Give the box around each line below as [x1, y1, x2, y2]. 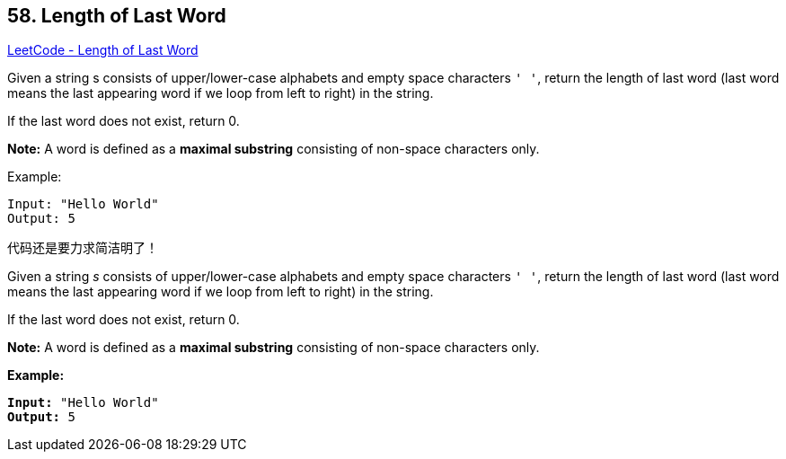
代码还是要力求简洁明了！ [7, 240, 158, 256]
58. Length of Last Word [7, 4, 226, 27]
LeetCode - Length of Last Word [7, 42, 199, 58]
